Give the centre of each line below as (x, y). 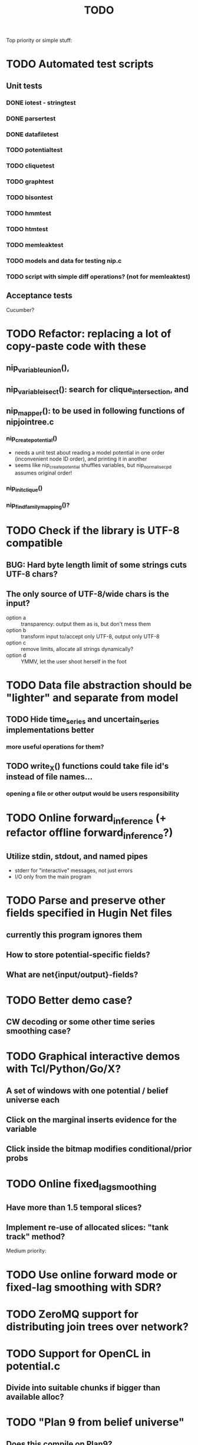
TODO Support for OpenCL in (79, 1353)
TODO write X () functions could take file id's (88, 767)
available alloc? (35, 1397)
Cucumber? (20, 310)
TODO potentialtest (34, 150)
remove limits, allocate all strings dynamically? (77, 649)
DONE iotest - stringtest (41, 103)
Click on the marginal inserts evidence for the (91, 1120)
